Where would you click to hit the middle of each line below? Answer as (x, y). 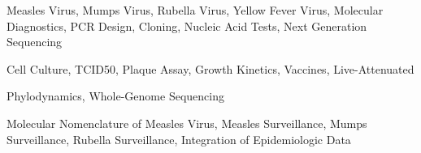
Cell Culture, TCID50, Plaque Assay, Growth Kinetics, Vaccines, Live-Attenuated (210, 68)
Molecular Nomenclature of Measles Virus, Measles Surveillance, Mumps (187, 123)
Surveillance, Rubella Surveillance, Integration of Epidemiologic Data (179, 139)
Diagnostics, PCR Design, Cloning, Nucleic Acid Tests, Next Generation (187, 25)
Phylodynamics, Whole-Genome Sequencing (115, 96)
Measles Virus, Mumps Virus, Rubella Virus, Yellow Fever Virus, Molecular (195, 10)
